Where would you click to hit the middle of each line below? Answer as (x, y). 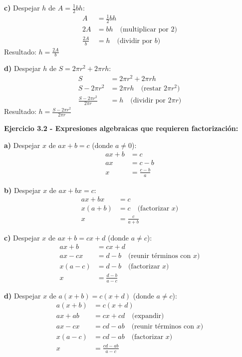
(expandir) (148, 316)
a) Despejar (22, 145)
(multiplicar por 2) (148, 30)
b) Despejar (22, 190)
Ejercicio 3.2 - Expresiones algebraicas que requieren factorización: (121, 128)
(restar (151, 89)
